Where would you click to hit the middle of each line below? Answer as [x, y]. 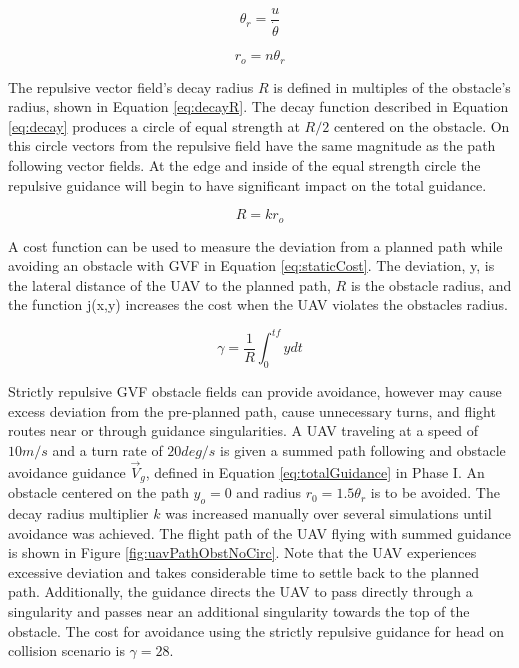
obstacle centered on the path [98, 492]
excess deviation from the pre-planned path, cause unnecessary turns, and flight [252, 410]
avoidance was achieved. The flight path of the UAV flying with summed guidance [259, 532]
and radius [269, 492]
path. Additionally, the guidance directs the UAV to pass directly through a [240, 591]
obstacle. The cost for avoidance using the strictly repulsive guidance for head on [256, 630]
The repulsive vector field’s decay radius [131, 86]
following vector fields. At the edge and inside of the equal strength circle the [244, 164]
